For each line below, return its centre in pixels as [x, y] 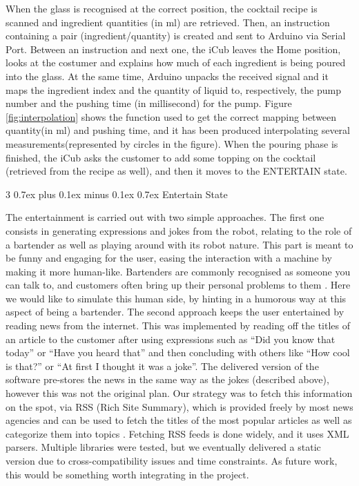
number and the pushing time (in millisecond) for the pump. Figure [149, 103]
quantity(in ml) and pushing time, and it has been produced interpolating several [178, 130]
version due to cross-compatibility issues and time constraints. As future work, [172, 460]
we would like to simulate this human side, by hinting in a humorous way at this [176, 298]
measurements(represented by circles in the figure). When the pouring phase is [172, 143]
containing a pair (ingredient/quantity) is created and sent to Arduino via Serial [176, 36]
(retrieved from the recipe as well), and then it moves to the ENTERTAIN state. [176, 171]
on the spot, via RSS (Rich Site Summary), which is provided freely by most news [179, 406]
